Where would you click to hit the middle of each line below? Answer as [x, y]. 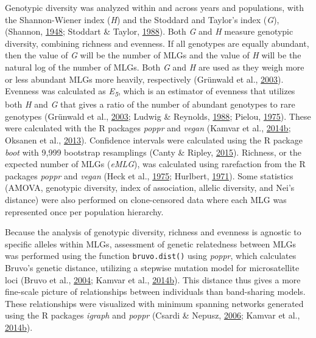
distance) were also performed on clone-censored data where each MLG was [146, 200]
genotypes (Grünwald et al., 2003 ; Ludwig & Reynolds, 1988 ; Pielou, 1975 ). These [158, 116]
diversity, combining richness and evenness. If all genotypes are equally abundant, [157, 43]
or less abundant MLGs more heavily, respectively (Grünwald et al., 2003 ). [144, 79]
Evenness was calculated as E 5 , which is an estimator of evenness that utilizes [150, 91]
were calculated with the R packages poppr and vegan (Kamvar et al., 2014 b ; [148, 128]
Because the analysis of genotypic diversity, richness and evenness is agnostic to [153, 232]
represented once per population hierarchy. [84, 211]
